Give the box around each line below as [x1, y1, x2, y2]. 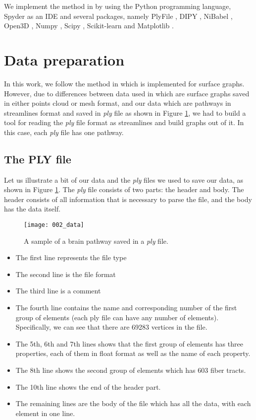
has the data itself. [4, 204, 61, 214]
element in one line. [15, 408, 75, 418]
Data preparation [4, 49, 125, 70]
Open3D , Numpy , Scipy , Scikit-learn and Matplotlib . [4, 20, 174, 31]
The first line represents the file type [15, 252, 127, 263]
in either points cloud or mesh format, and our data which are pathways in [4, 98, 231, 108]
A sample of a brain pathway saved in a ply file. [24, 235, 168, 246]
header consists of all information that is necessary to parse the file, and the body [4, 194, 252, 204]
